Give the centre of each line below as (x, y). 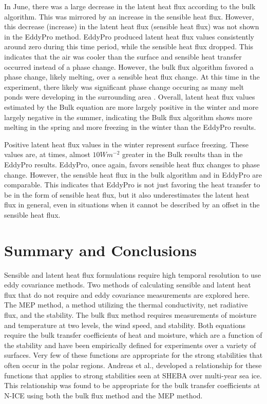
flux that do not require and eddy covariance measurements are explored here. (127, 294)
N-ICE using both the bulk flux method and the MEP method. (103, 395)
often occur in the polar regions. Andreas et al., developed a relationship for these (133, 365)
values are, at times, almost (47, 154)
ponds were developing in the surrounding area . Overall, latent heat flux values (130, 97)
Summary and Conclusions (100, 250)
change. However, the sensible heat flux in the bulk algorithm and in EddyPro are (133, 174)
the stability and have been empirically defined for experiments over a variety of (130, 345)
